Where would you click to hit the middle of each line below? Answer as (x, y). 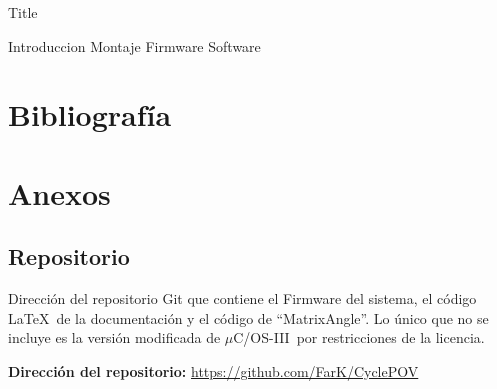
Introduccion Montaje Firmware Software (134, 45)
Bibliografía (90, 114)
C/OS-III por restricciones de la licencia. (359, 337)
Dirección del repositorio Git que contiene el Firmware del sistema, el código (242, 298)
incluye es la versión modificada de (114, 337)
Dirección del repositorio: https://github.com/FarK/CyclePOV (213, 370)
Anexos (59, 192)
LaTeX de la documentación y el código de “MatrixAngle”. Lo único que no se (248, 317)
